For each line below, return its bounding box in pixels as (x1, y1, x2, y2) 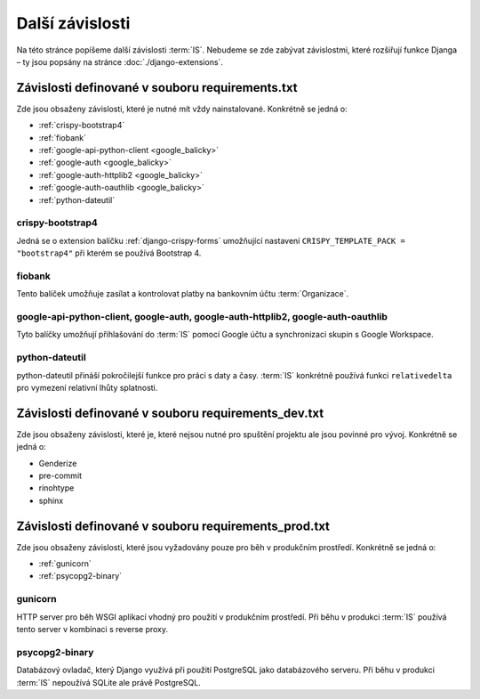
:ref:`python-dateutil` (38, 194, 116, 205)
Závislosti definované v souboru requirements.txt (16, 80, 298, 95)
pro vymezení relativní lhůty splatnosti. (16, 382, 158, 393)
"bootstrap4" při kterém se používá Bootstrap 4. (16, 248, 202, 258)
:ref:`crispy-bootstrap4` (38, 120, 125, 131)
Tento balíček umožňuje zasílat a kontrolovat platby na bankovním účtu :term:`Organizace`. (16, 289, 349, 299)
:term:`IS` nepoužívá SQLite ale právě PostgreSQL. (16, 677, 202, 687)
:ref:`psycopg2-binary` (38, 571, 123, 581)
